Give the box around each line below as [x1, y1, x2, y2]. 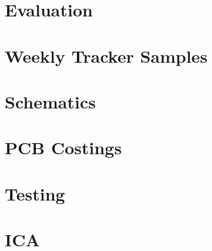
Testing [5, 181, 65, 205]
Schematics [5, 89, 96, 113]
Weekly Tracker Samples [5, 43, 208, 67]
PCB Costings [5, 135, 122, 160]
